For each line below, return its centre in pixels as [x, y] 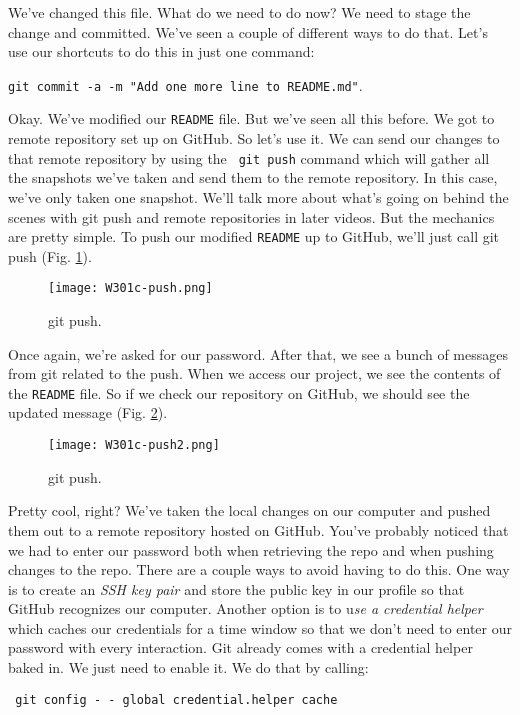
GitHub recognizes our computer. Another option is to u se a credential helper [245, 608]
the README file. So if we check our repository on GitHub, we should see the [239, 392]
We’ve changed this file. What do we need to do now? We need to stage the [239, 12]
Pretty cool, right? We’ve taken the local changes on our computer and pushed [249, 510]
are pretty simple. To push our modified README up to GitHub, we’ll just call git [254, 236]
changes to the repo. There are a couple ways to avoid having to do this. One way [259, 569]
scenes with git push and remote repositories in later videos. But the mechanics [251, 216]
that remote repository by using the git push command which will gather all [249, 157]
